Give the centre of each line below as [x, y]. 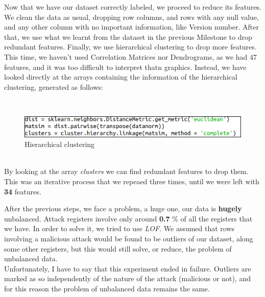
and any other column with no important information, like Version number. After [131, 27]
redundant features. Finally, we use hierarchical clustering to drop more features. [130, 47]
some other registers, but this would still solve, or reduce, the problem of [118, 248]
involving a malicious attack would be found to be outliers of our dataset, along [129, 238]
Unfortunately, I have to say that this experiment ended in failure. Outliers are [128, 268]
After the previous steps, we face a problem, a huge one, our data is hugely [123, 208]
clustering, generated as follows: [54, 86]
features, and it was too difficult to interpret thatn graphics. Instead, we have [125, 67]
